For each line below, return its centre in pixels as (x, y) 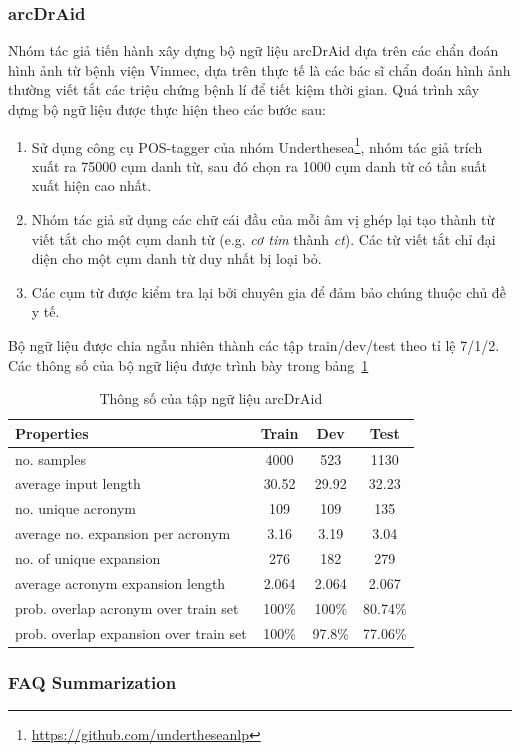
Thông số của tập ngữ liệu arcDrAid (211, 398)
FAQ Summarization (92, 681)
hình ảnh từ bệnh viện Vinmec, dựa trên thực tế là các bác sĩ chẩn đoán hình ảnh (259, 69)
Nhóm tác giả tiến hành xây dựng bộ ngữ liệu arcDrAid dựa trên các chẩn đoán (253, 50)
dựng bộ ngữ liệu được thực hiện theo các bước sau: (167, 109)
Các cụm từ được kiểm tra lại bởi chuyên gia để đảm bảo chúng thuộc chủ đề (268, 291)
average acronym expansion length (120, 582)
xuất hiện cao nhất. (91, 185)
